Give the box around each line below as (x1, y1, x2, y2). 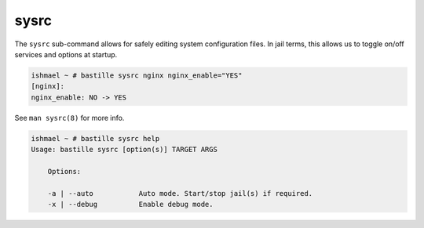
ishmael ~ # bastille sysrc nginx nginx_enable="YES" (31, 71, 243, 80)
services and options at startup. (14, 49, 118, 59)
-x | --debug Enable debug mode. (47, 200, 214, 209)
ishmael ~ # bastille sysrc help (31, 134, 160, 143)
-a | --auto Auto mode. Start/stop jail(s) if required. (47, 189, 313, 197)
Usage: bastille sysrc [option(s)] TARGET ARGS (31, 145, 217, 154)
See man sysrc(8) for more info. (14, 113, 125, 122)
